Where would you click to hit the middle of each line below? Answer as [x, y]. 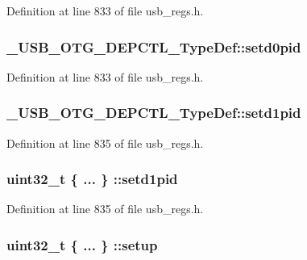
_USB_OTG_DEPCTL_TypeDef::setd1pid [154, 113]
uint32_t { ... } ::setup [82, 244]
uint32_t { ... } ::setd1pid [92, 179]
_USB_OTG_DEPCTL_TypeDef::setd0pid [154, 46]
